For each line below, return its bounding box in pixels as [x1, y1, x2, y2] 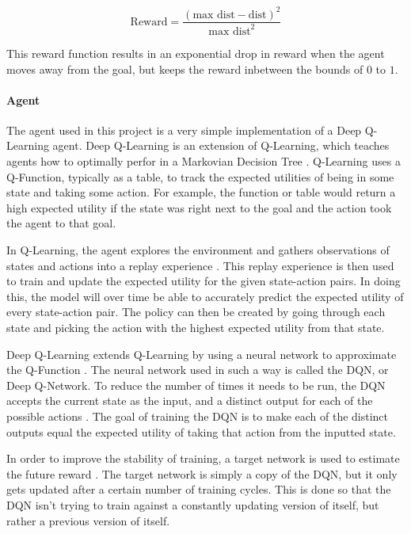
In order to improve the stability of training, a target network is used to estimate [6, 450, 400, 467]
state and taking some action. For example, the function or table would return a [6, 184, 396, 200]
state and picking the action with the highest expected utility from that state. [6, 319, 385, 336]
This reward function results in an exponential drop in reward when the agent [6, 44, 385, 61]
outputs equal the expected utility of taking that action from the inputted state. [6, 423, 396, 440]
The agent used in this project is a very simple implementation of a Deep [6, 121, 362, 138]
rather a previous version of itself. [6, 512, 170, 528]
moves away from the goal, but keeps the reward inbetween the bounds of [6, 60, 363, 77]
